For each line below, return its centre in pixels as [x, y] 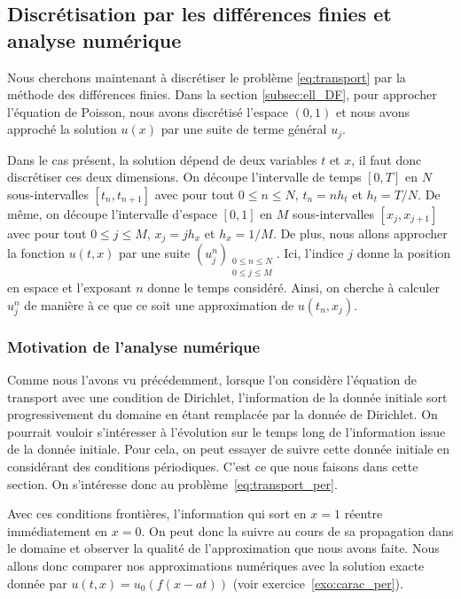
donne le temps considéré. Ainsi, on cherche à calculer [293, 288]
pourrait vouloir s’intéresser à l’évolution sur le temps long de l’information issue [227, 431]
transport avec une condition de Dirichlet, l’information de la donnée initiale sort [227, 397]
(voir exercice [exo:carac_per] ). [318, 583]
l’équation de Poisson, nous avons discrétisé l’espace [148, 111]
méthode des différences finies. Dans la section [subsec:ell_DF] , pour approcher [222, 94]
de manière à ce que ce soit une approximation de [159, 304]
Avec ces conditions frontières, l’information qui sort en [157, 513]
